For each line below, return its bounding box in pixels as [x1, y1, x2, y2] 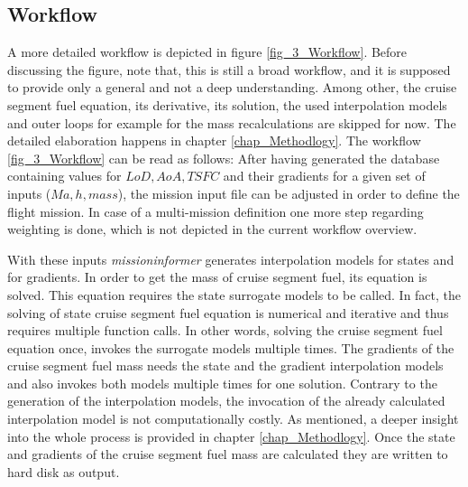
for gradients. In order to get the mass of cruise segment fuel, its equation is [7, 267, 427, 286]
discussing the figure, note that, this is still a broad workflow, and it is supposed [7, 60, 451, 79]
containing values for [7, 166, 122, 185]
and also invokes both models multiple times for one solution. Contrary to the [7, 373, 437, 392]
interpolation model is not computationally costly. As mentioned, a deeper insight [7, 409, 459, 428]
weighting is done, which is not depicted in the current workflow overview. [7, 220, 418, 239]
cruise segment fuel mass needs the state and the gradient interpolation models [7, 356, 444, 375]
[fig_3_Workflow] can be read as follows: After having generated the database [7, 148, 440, 167]
